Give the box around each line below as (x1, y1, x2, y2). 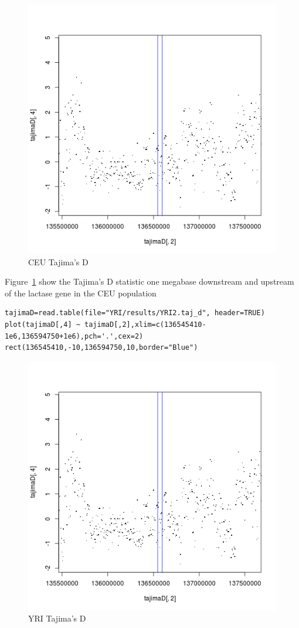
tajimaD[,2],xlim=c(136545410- (84, 320, 206, 329)
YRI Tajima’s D (28, 612, 86, 624)
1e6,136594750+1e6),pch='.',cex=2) (5, 332, 144, 340)
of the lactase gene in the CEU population (5, 286, 157, 299)
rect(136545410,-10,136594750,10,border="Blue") (5, 343, 198, 352)
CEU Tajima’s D (28, 255, 89, 268)
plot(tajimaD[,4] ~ (5, 320, 80, 329)
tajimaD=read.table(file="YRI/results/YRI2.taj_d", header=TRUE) (5, 309, 265, 318)
